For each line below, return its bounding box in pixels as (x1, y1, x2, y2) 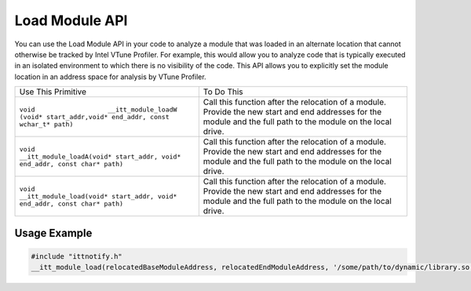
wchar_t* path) (19, 120, 74, 129)
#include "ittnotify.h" (31, 252, 123, 260)
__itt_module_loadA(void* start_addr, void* (19, 152, 181, 161)
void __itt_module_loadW (19, 105, 177, 114)
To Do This (203, 86, 243, 97)
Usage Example (14, 226, 93, 239)
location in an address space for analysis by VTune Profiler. (14, 71, 207, 82)
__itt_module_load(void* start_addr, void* (19, 192, 177, 200)
